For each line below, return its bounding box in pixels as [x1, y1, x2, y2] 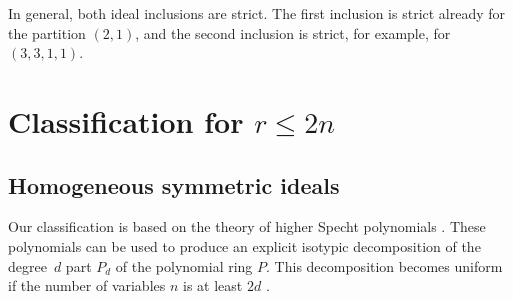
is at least [183, 275, 243, 296]
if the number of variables [8, 275, 166, 296]
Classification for [8, 100, 244, 141]
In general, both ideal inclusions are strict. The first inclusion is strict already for [8, 3, 506, 23]
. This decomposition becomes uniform [266, 255, 503, 276]
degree [8, 255, 47, 276]
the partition [8, 22, 86, 43]
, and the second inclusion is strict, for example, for [135, 22, 451, 43]
